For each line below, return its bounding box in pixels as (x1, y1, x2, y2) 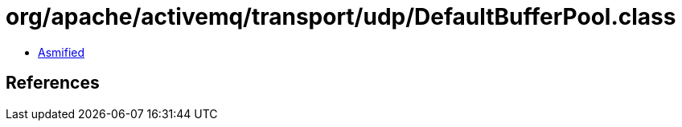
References (6, 73, 100, 93)
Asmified (38, 45, 85, 59)
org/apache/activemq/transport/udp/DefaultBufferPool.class (6, 3, 676, 30)
